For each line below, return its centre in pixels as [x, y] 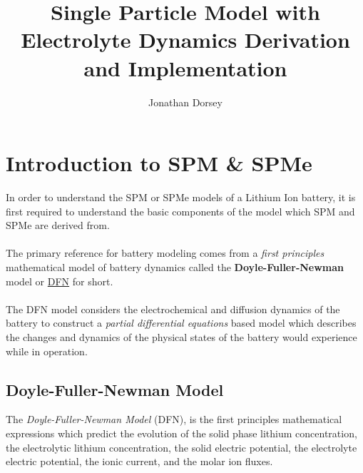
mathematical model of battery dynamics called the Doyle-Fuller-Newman [175, 267]
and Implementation [185, 67]
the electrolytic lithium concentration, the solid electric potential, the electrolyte [181, 447]
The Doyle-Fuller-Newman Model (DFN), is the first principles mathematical [174, 419]
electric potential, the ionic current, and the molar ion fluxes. [139, 461]
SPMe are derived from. [58, 225]
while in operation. [47, 351]
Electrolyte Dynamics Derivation [185, 40]
